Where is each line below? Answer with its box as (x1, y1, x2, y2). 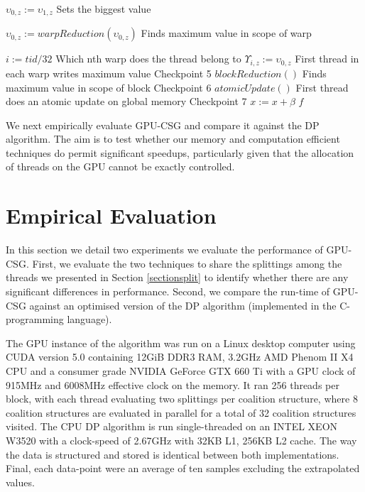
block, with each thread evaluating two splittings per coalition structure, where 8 (6, 391, 358, 406)
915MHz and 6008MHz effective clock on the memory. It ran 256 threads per (6, 377, 339, 392)
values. (6, 474, 35, 489)
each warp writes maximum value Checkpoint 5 (6, 65, 212, 80)
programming (6, 312, 64, 327)
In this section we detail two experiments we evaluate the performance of (6, 242, 323, 257)
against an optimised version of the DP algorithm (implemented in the (29, 297, 337, 312)
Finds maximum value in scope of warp (141, 26, 312, 40)
